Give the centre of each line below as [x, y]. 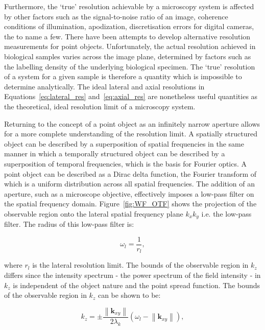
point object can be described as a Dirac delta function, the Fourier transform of [130, 173]
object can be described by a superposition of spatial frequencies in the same [124, 143]
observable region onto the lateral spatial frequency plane [94, 213]
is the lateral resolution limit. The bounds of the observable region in [140, 265]
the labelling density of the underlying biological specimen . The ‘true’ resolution [130, 66]
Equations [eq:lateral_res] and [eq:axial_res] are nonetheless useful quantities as [131, 96]
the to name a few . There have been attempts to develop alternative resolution [127, 36]
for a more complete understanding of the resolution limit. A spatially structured [131, 134]
